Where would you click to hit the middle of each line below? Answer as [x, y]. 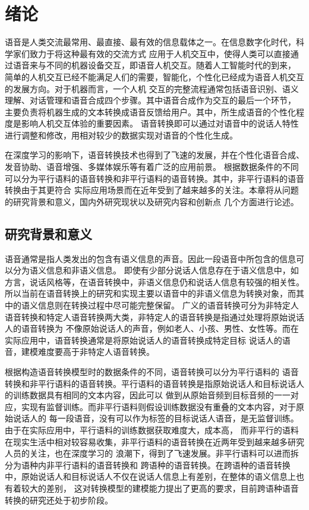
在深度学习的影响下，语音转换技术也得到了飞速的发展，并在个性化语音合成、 [154, 155]
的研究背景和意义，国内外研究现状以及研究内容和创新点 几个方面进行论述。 [152, 201]
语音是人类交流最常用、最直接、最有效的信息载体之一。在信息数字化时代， [150, 42]
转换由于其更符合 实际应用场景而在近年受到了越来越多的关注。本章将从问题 [152, 190]
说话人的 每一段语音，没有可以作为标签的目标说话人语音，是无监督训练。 [156, 418]
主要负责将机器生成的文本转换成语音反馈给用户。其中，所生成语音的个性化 [150, 111]
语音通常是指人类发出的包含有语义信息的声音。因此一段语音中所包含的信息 [150, 258]
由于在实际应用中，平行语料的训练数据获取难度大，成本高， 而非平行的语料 [152, 429]
